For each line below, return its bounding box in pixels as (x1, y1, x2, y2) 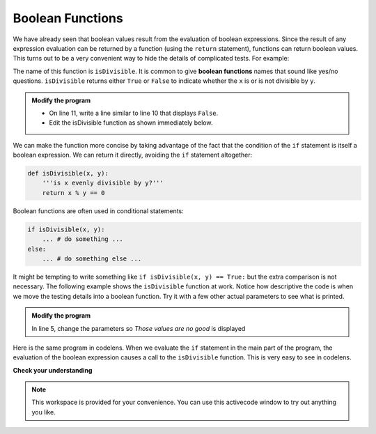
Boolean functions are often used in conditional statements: (13, 206, 184, 215)
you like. (31, 408, 56, 416)
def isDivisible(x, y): (27, 169, 109, 178)
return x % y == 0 (42, 189, 105, 196)
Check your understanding (13, 366, 93, 374)
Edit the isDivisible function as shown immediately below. (49, 118, 213, 127)
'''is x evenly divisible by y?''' (42, 179, 164, 187)
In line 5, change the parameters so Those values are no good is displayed (31, 324, 246, 332)
